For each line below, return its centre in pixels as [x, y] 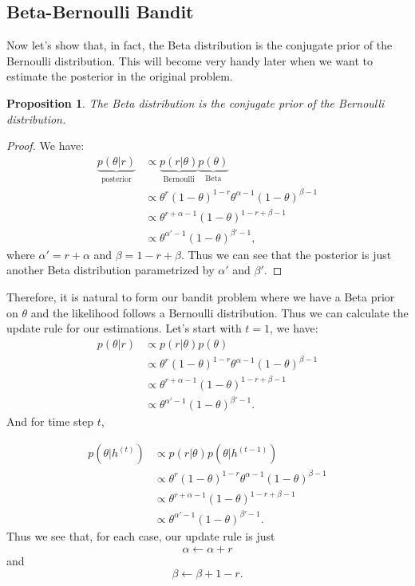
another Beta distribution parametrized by [111, 270]
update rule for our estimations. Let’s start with [124, 328]
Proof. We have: [45, 146]
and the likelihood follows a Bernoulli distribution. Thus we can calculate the [219, 312]
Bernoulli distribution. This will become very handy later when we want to [190, 60]
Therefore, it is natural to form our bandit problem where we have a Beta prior [201, 297]
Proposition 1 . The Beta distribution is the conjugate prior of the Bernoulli [196, 102]
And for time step [50, 421]
